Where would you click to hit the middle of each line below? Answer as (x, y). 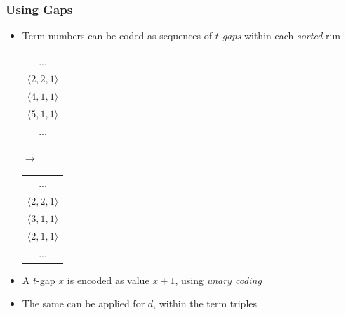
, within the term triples (205, 303)
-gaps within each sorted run (280, 36)
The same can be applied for (84, 303)
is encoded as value (108, 279)
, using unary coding (218, 279)
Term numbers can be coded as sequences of (117, 36)
